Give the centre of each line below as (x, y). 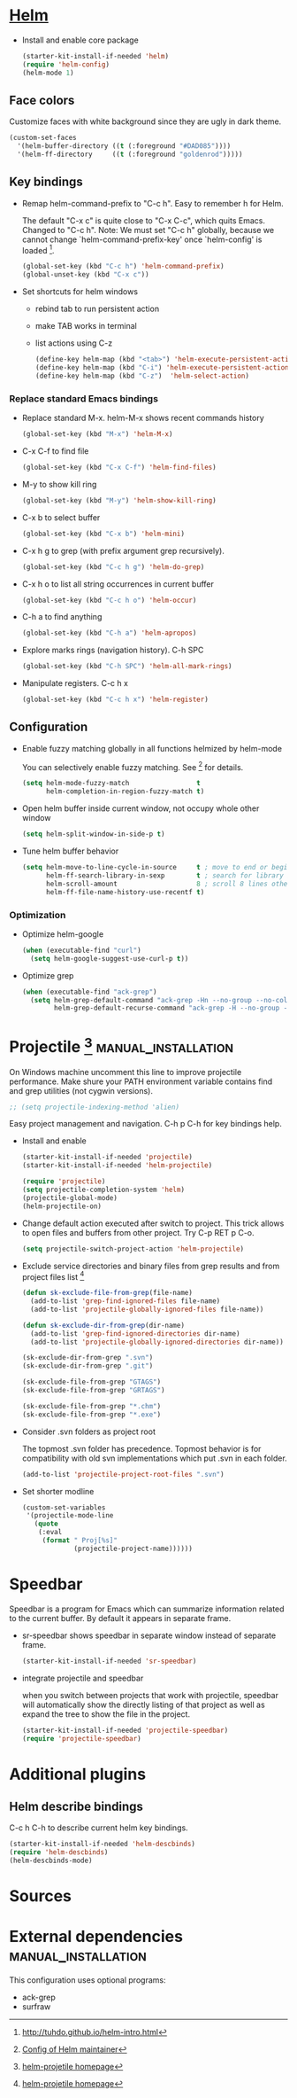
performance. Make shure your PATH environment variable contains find (141, 1081)
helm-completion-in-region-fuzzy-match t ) (125, 792)
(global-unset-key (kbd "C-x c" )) (85, 275)
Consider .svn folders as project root (89, 1431)
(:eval (50, 1533)
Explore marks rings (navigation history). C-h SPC (113, 650)
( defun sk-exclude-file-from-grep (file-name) (107, 1293)
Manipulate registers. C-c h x (75, 683)
